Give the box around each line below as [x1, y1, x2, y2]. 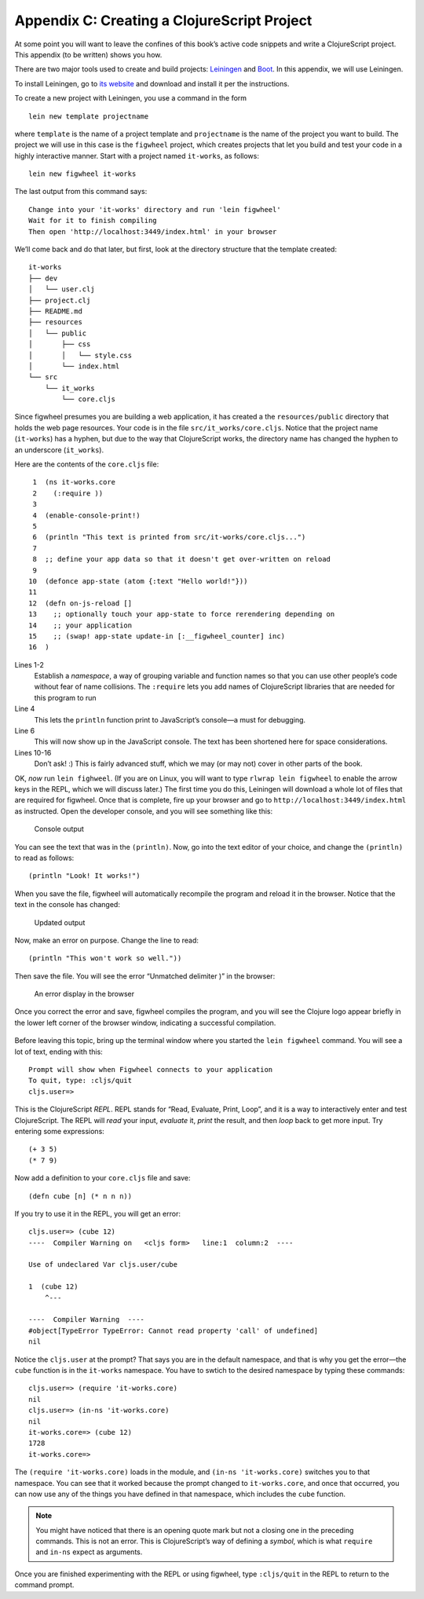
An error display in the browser [34, 990, 135, 999]
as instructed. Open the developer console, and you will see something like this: [14, 806, 273, 816]
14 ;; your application [28, 620, 133, 630]
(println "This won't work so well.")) [28, 954, 182, 963]
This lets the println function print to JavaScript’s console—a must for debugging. [34, 715, 306, 724]
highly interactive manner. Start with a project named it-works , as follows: [14, 151, 259, 160]
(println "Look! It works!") [28, 872, 141, 880]
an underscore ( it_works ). [14, 445, 104, 455]
